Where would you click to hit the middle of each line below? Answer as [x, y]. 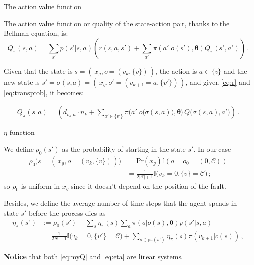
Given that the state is [38, 70]
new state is [22, 81]
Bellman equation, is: [36, 33]
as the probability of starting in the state [124, 149]
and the [235, 70]
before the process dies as [67, 213]
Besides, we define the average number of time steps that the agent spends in [121, 203]
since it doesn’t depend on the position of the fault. [148, 186]
